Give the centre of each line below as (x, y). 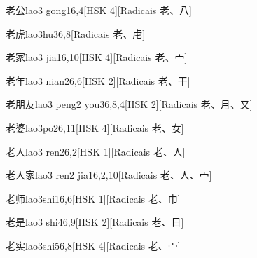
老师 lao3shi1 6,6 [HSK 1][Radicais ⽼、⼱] (93, 198)
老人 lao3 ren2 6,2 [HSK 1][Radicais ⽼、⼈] (96, 151)
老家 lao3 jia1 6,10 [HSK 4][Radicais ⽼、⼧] (97, 57)
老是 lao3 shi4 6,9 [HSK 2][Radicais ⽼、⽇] (95, 222)
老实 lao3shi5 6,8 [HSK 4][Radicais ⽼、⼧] (93, 245)
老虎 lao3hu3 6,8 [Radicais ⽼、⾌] (76, 33)
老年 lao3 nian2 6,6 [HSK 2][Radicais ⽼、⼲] (98, 80)
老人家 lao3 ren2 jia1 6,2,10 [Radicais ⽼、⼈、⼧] (109, 175)
